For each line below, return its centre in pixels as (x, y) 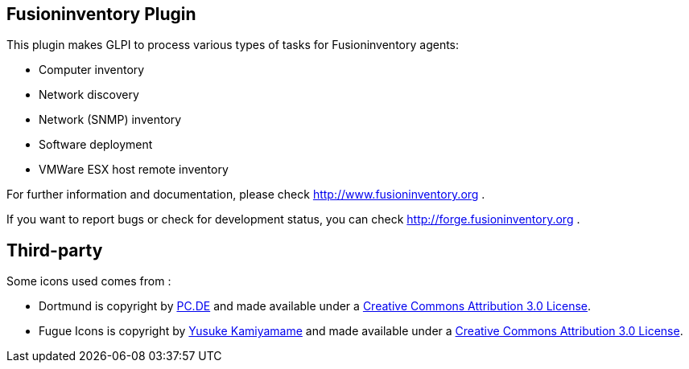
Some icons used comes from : (89, 281)
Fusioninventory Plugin (101, 14)
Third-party (55, 250)
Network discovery (89, 95)
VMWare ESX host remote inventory (134, 170)
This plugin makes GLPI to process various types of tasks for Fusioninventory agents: (233, 45)
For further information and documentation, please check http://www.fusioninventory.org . (246, 195)
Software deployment (96, 145)
